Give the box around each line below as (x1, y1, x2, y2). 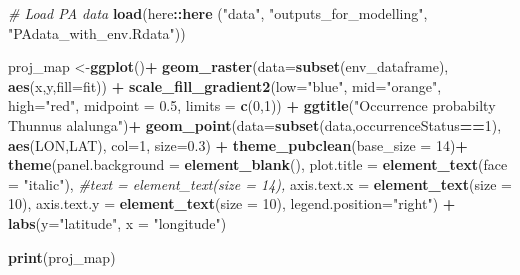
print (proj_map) (8, 246, 116, 267)
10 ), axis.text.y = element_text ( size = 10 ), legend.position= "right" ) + (8, 193, 456, 214)
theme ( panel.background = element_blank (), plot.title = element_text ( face (8, 154, 508, 175)
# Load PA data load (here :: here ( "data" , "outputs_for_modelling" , (8, 3, 428, 23)
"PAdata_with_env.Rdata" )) (8, 22, 186, 43)
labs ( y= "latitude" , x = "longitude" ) (8, 212, 227, 233)
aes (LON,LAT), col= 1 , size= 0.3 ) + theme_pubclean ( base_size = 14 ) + (8, 134, 468, 155)
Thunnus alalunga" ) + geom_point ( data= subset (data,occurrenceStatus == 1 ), (8, 114, 502, 135)
